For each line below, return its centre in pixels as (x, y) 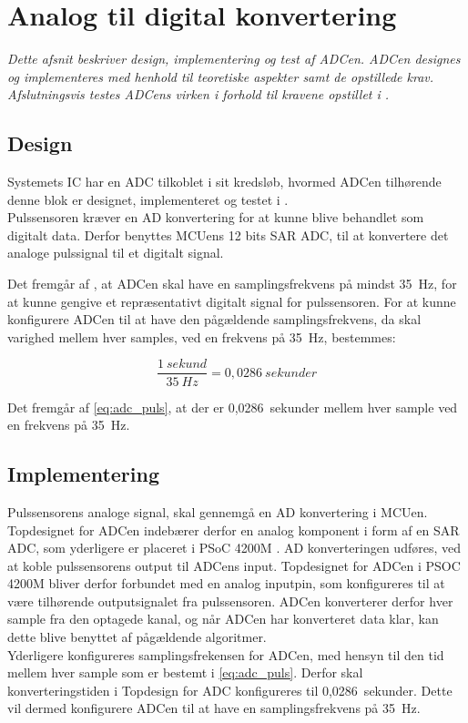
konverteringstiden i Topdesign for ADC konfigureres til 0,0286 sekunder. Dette (230, 690)
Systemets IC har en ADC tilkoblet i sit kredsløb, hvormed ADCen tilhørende (224, 182)
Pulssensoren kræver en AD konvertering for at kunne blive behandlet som (216, 217)
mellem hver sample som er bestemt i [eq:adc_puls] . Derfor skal (185, 672)
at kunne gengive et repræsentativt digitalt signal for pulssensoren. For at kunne (232, 301)
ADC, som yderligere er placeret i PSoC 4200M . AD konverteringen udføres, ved (234, 548)
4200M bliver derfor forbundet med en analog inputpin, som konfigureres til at (226, 583)
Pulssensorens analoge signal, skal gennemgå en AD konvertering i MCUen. (218, 511)
